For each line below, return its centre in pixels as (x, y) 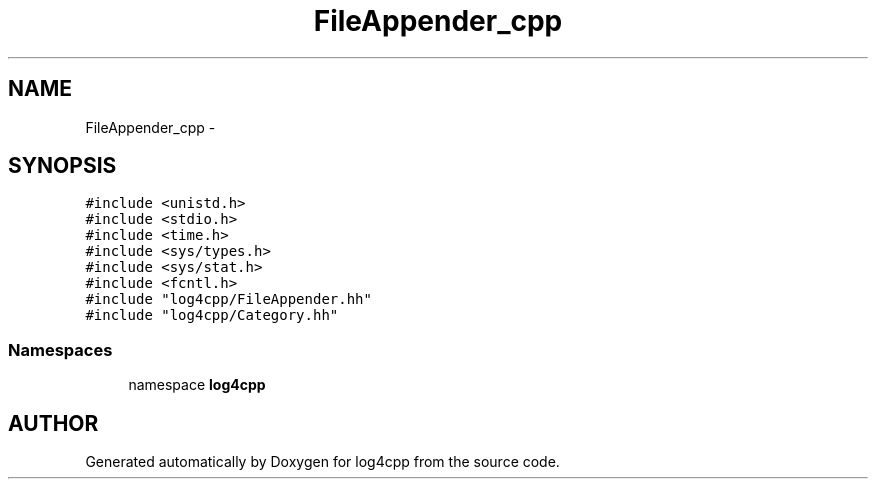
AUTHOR (53, 423)
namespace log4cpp (197, 385)
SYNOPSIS (62, 166)
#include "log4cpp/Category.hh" (212, 315)
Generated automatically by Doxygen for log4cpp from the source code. (322, 462)
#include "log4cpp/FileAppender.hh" (228, 299)
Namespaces (60, 349)
